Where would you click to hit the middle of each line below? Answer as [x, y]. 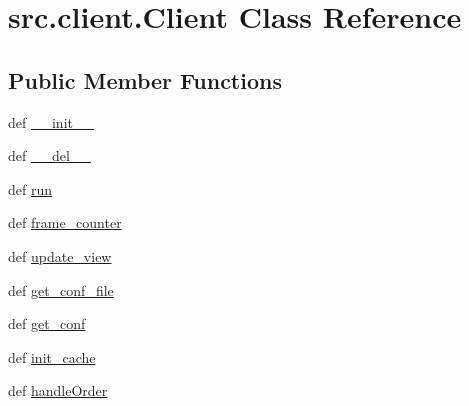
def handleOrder [58, 390]
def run [30, 188]
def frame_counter [65, 222]
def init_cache [52, 356]
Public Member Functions [145, 79]
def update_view [60, 255]
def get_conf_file [61, 289]
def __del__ [49, 155]
